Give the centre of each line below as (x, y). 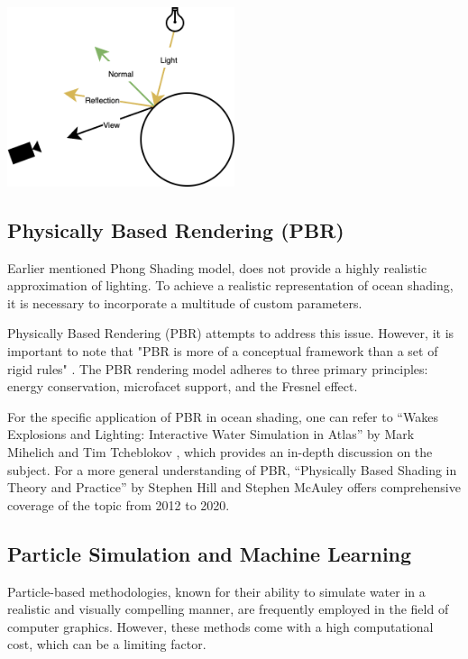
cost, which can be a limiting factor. (107, 644)
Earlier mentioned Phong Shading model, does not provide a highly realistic (217, 267)
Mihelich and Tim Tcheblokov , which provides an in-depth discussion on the (220, 451)
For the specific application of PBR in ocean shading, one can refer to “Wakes (223, 416)
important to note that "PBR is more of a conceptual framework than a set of (223, 351)
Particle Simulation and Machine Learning (210, 553)
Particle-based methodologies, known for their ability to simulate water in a (216, 591)
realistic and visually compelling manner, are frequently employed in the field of (228, 609)
